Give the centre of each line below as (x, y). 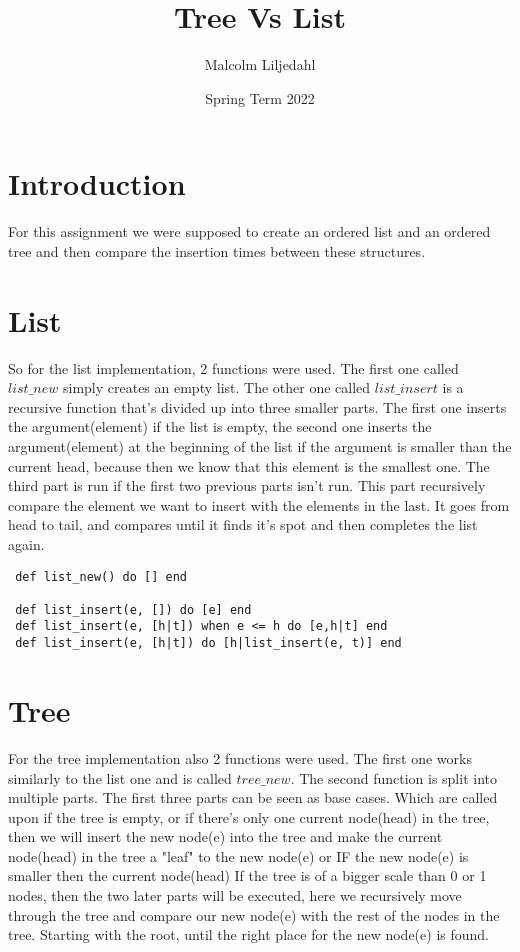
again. (26, 543)
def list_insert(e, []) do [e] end (133, 609)
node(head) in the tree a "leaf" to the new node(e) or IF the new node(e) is (238, 855)
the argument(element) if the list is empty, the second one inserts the (220, 426)
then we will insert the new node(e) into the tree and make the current (225, 836)
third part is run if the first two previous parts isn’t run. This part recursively (247, 485)
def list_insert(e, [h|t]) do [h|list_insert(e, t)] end (208, 643)
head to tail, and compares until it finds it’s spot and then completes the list (243, 524)
